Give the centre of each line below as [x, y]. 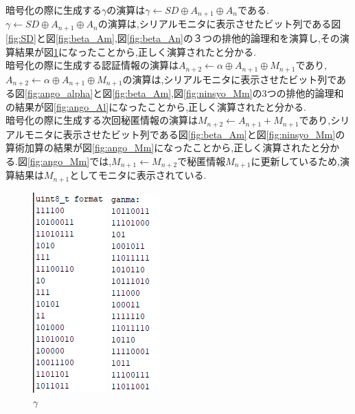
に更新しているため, [295, 161]
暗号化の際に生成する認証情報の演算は [92, 65]
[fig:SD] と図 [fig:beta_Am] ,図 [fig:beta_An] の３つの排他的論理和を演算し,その [173, 37]
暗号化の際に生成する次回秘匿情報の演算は [102, 120]
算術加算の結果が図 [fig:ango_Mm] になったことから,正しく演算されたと [163, 148]
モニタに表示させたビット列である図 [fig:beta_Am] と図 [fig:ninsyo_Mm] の [185, 134]
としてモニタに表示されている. [138, 175]
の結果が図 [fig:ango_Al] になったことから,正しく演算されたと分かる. [156, 106]
